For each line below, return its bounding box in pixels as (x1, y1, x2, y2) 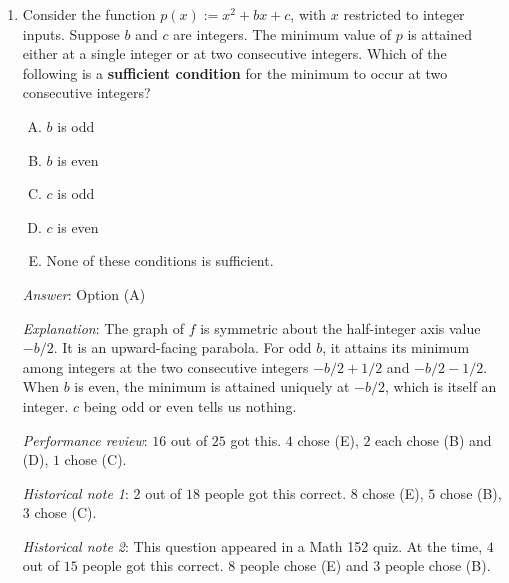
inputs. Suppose (22, 23, 120, 44)
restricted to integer (343, 4, 465, 24)
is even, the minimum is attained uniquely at (74, 376, 350, 397)
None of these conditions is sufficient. (46, 250, 274, 271)
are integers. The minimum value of (173, 23, 392, 44)
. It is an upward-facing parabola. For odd (53, 337, 312, 358)
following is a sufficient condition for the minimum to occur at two (22, 62, 448, 83)
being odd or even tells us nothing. (83, 395, 297, 416)
